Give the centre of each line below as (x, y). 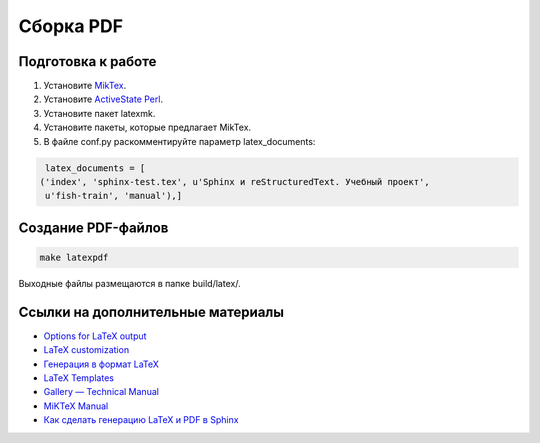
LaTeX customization (86, 350)
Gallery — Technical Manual (101, 392)
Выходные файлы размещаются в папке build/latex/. (129, 283)
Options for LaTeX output (95, 336)
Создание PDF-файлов (93, 227)
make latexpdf (74, 257)
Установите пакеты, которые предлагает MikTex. (147, 127)
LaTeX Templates (79, 378)
